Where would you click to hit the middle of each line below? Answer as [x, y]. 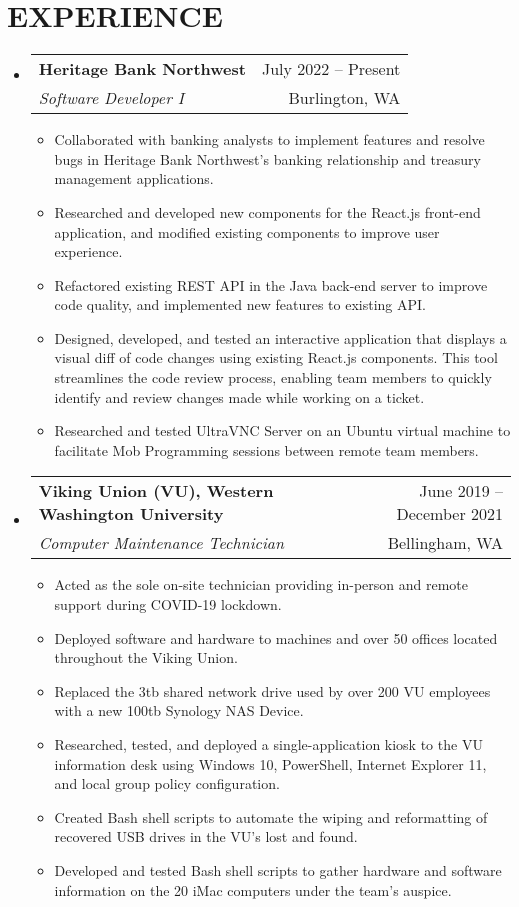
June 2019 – [461, 491]
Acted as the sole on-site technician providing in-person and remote [261, 584]
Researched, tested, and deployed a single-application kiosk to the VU [268, 744]
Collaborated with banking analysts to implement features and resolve [269, 139]
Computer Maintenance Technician [161, 543]
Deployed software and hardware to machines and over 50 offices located [276, 637]
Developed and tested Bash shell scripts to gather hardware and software [278, 869]
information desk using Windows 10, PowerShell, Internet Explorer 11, [270, 763]
